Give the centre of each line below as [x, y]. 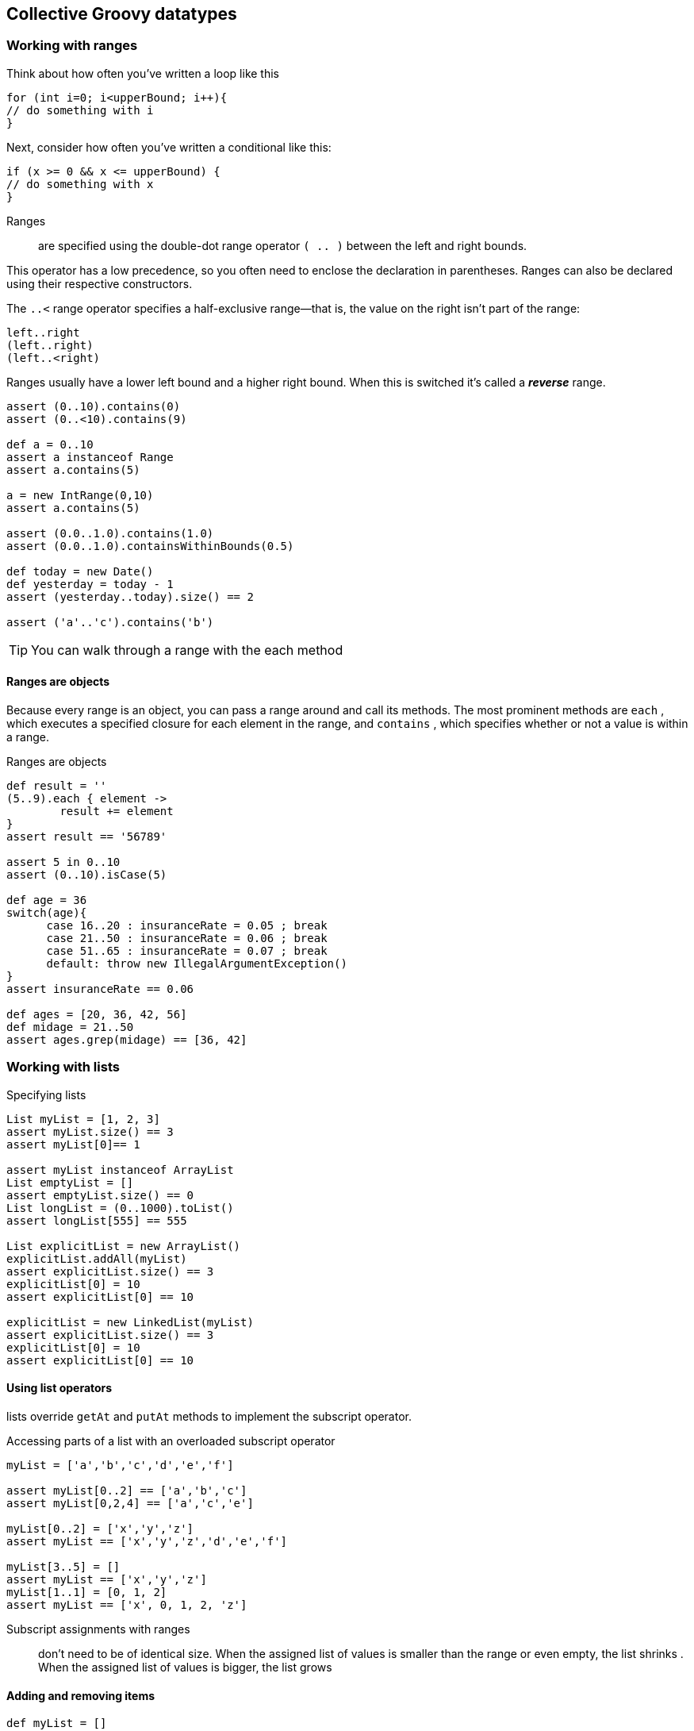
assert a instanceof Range [90, 457]
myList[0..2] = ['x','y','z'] [100, 1528]
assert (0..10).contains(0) [94, 406]
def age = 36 [47, 900]
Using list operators [59, 1388]
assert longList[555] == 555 [97, 1220]
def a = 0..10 [50, 444]
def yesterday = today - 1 [90, 584]
